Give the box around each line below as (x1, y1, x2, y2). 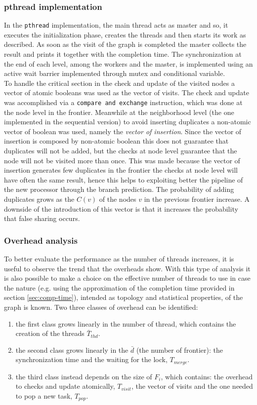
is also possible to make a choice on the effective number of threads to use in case (4, 273, 251, 283)
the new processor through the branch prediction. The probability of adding (4, 184, 234, 194)
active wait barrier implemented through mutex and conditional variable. (4, 68, 225, 78)
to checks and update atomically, (15, 381, 115, 391)
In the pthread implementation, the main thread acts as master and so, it (4, 20, 228, 30)
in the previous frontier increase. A (144, 194, 250, 204)
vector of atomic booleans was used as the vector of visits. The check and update (4, 87, 249, 98)
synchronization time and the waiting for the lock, (15, 354, 168, 365)
